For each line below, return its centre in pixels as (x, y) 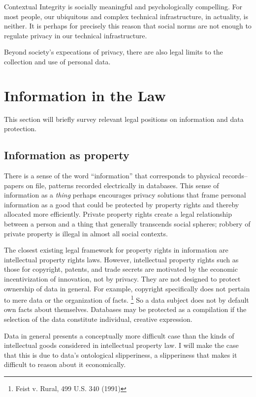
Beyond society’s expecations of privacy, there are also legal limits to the (113, 52)
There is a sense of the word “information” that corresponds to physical (112, 176)
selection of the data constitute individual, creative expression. (98, 319)
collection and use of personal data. (57, 61)
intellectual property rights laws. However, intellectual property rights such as (121, 259)
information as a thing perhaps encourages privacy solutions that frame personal (125, 195)
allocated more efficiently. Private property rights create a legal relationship (118, 214)
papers (14, 185)
